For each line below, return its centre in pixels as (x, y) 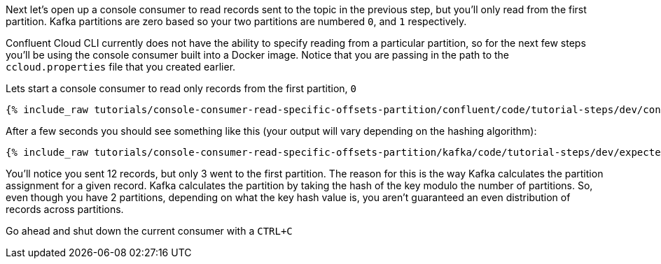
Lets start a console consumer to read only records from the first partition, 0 (181, 88)
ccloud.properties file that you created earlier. (121, 67)
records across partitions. (65, 209)
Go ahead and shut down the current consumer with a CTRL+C (149, 231)
